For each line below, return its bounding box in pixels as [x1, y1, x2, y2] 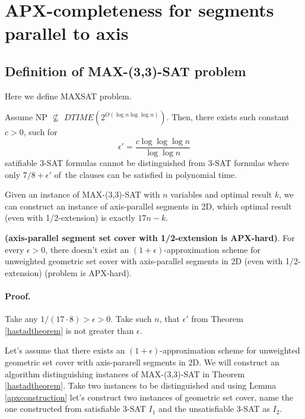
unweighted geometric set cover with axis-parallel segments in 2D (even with [5, 255, 283, 267]
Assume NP [5, 111, 47, 123]
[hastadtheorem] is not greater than [5, 324, 134, 336]
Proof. [5, 289, 31, 302]
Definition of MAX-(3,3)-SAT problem [5, 61, 246, 80]
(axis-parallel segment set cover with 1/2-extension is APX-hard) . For [5, 231, 295, 243]
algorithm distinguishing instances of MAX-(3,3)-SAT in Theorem [5, 367, 245, 380]
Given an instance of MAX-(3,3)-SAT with [5, 188, 160, 201]
